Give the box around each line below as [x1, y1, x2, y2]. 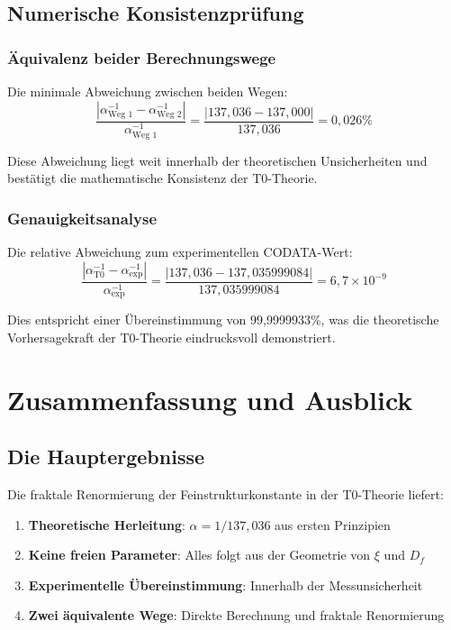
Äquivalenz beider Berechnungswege [7, 46, 276, 68]
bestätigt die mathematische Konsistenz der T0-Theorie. [7, 169, 318, 187]
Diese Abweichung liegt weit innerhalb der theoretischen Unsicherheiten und [7, 151, 428, 169]
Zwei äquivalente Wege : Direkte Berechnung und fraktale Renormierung [28, 606, 445, 625]
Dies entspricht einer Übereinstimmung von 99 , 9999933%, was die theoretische [7, 310, 439, 329]
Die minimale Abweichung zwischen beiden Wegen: [7, 82, 288, 100]
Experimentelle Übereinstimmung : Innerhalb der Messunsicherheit [28, 575, 423, 594]
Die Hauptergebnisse [7, 443, 205, 470]
